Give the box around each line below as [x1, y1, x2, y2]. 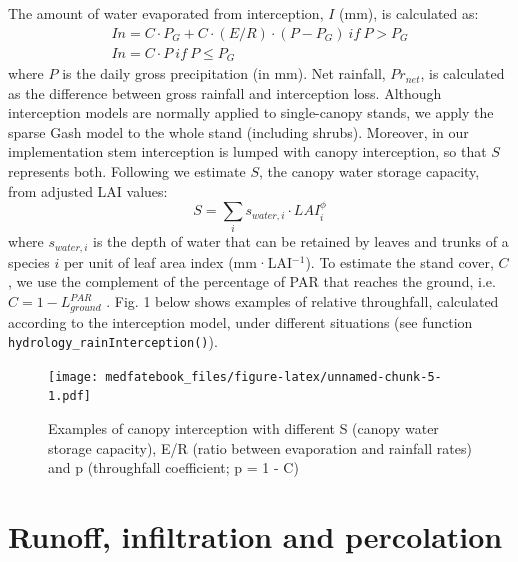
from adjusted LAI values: [8, 180, 168, 201]
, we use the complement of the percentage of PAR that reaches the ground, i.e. [8, 271, 496, 292]
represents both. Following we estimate [8, 161, 246, 182]
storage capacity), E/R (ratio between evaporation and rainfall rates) [48, 437, 472, 458]
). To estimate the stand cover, [305, 251, 494, 272]
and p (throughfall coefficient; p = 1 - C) [48, 457, 299, 478]
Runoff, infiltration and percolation [8, 516, 503, 557]
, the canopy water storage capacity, [258, 161, 480, 182]
